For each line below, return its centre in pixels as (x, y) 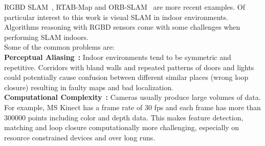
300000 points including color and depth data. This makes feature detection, (124, 117)
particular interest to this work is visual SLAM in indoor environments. (116, 17)
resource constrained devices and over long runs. (80, 137)
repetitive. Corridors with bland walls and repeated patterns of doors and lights (129, 67)
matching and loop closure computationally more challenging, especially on (122, 127)
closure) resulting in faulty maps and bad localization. (89, 87)
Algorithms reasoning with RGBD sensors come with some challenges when (122, 27)
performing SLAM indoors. (46, 37)
